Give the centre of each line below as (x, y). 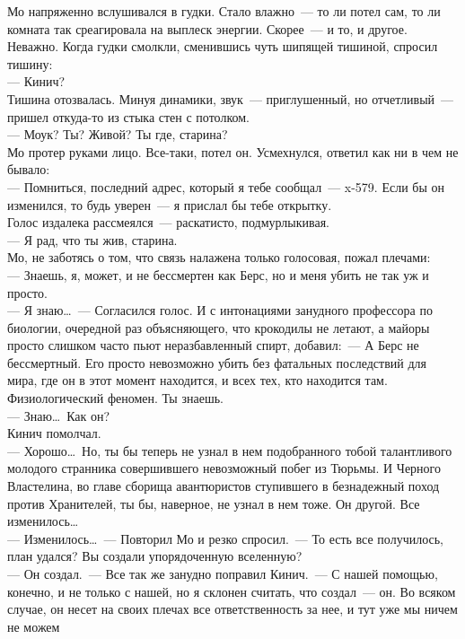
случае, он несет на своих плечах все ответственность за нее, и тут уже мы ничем (232, 609)
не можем (34, 626)
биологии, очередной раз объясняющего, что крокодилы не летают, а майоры (219, 327)
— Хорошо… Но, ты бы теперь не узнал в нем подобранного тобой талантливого (230, 450)
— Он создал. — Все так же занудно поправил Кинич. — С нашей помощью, (223, 573)
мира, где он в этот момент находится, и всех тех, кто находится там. (197, 380)
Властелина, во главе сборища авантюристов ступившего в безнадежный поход (224, 486)
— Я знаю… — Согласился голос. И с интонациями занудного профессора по (220, 310)
